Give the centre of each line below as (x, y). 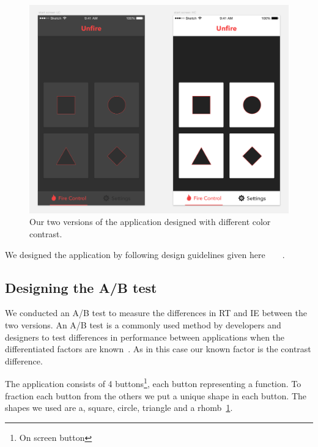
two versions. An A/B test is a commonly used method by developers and (143, 324)
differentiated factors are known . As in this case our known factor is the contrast (158, 349)
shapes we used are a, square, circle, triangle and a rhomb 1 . (119, 408)
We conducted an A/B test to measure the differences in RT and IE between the (156, 313)
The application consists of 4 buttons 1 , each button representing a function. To (153, 382)
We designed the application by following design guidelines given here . (145, 254)
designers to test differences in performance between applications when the (145, 337)
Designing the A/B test (81, 287)
